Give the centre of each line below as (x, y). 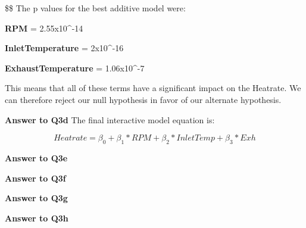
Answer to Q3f (35, 178)
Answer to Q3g (36, 198)
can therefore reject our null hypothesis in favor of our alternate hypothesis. (143, 99)
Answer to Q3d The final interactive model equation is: (110, 119)
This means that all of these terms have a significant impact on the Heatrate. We (153, 88)
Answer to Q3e (36, 157)
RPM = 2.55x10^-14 (44, 28)
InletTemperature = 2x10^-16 (64, 48)
